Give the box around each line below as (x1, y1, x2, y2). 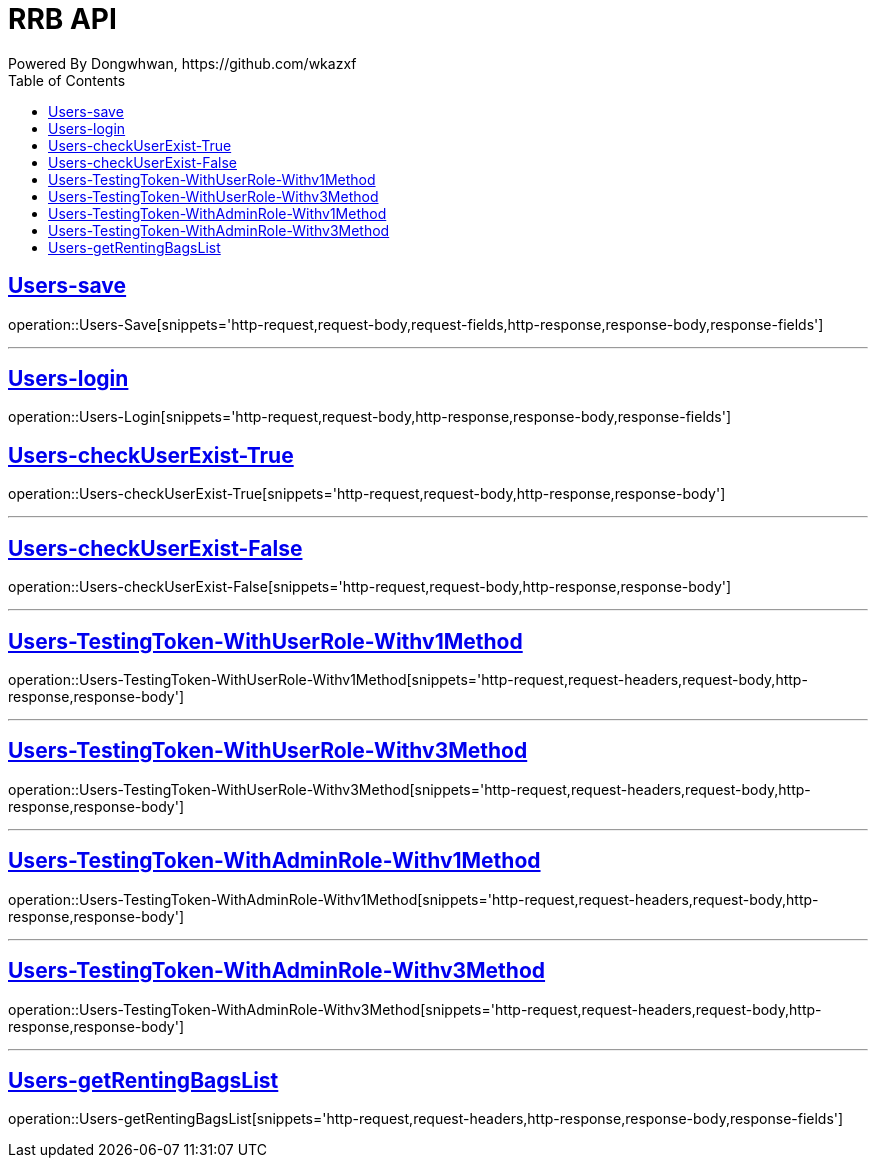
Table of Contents (8, 71, 126, 89)
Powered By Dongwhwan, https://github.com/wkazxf (8, 54, 357, 72)
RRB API (8, 2, 117, 36)
